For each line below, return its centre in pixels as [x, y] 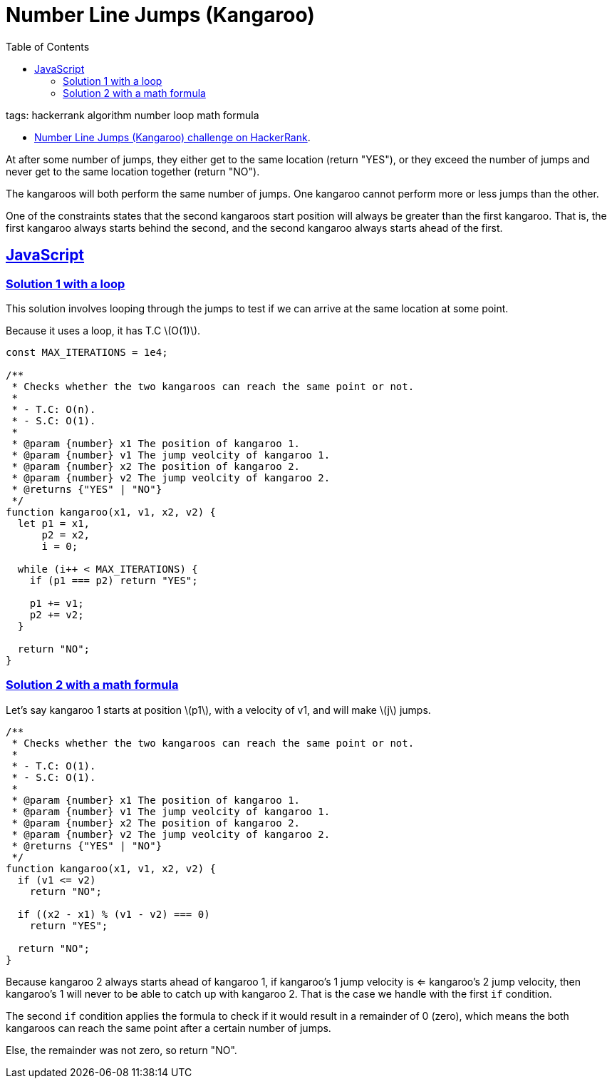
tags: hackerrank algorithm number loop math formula [133, 115]
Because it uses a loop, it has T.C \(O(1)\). [103, 330]
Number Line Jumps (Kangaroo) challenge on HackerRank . [172, 137]
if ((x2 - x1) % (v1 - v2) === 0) [114, 914]
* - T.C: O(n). [54, 409]
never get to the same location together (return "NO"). [133, 171]
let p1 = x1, [54, 523]
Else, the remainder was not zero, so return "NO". [121, 1050]
